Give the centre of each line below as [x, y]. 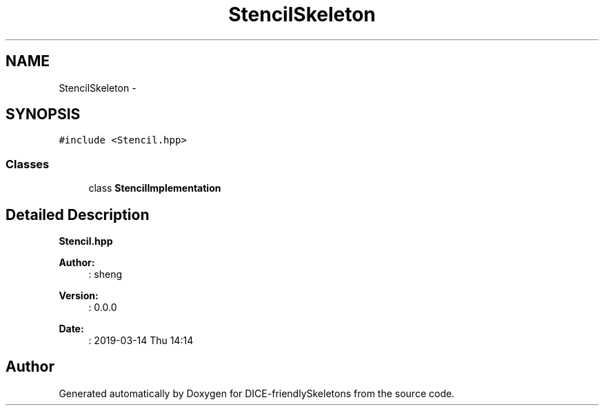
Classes [28, 164]
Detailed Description [78, 214]
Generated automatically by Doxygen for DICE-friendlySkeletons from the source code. [257, 393]
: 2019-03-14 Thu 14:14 [141, 341]
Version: [79, 296]
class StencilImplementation [155, 188]
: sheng [105, 274]
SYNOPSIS [43, 114]
